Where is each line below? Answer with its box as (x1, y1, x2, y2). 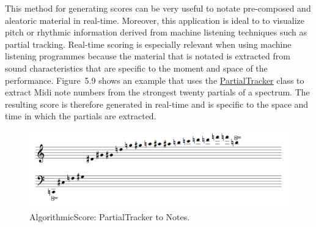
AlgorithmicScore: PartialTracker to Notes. (29, 210, 190, 223)
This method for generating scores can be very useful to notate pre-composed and (5, 2, 311, 14)
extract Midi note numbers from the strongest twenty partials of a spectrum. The (5, 86, 310, 99)
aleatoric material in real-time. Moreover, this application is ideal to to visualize (5, 13, 305, 26)
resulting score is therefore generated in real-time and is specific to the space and (5, 97, 309, 110)
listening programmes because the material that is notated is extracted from (5, 50, 290, 62)
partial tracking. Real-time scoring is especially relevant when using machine (5, 37, 292, 50)
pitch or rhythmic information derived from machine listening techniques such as (5, 26, 307, 39)
